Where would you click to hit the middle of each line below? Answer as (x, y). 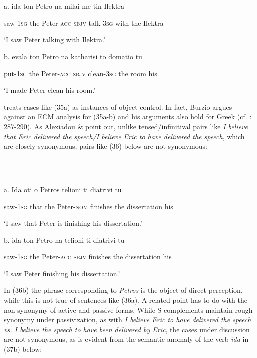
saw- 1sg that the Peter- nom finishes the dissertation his (89, 206)
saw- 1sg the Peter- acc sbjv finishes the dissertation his (88, 257)
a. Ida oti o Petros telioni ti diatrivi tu (63, 189)
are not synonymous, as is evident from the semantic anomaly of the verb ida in (126, 339)
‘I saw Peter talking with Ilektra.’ (55, 40)
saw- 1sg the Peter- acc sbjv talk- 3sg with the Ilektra (84, 23)
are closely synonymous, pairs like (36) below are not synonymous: (106, 146)
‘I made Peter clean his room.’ (50, 90)
